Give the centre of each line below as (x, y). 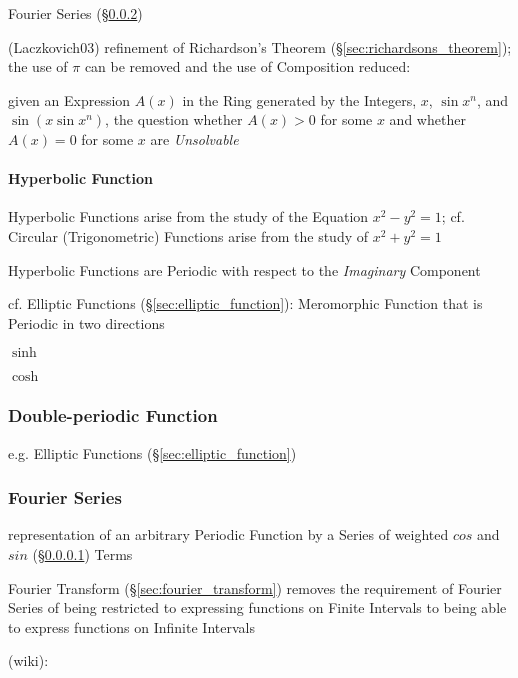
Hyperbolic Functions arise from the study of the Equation (188, 216)
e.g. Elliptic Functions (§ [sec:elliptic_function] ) (152, 452)
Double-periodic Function (113, 415)
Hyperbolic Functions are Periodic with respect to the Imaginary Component (244, 269)
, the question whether (174, 119)
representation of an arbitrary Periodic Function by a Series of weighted (228, 534)
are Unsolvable (194, 138)
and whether (427, 119)
